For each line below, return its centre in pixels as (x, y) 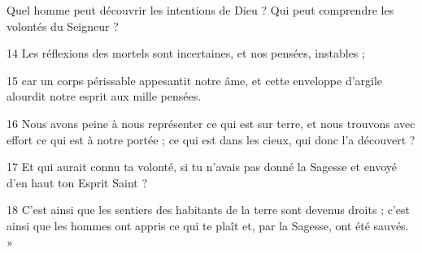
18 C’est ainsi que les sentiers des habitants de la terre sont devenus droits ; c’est (208, 210)
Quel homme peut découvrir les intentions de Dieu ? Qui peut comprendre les (200, 10)
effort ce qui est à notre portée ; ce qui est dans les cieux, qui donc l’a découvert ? (211, 139)
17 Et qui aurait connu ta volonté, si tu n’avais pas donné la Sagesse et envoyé (202, 167)
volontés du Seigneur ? (63, 26)
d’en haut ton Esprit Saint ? (77, 182)
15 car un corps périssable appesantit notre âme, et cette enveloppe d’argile (195, 80)
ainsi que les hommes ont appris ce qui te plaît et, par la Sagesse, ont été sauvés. (208, 225)
